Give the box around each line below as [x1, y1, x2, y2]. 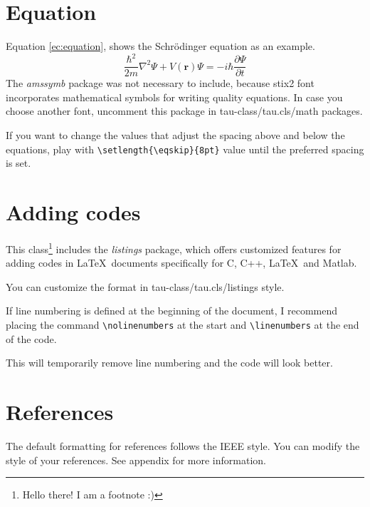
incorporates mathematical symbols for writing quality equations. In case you [6, 89, 343, 104]
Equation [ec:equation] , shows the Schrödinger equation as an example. [6, 39, 315, 53]
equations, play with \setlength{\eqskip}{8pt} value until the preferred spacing [6, 141, 364, 156]
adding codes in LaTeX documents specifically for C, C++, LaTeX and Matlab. [6, 255, 357, 270]
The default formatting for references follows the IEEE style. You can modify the [6, 439, 360, 454]
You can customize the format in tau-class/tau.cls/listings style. [6, 279, 285, 294]
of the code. [6, 331, 57, 346]
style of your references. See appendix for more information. [6, 452, 266, 467]
